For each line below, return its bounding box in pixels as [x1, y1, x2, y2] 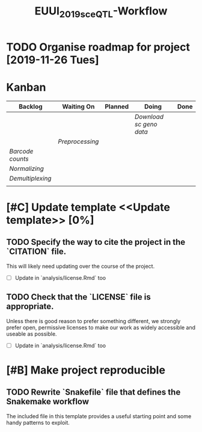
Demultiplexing [9, 174, 52, 182]
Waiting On [62, 102, 95, 111]
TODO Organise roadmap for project [6, 40, 191, 54]
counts [9, 155, 29, 163]
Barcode [9, 147, 34, 155]
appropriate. [6, 301, 54, 312]
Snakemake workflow [6, 397, 89, 407]
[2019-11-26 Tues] [6, 53, 99, 67]
